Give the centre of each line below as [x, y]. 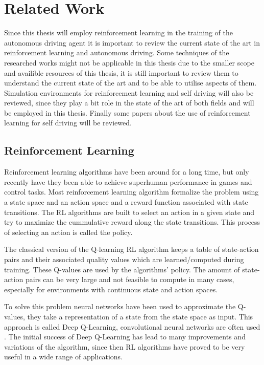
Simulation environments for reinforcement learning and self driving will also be [129, 92]
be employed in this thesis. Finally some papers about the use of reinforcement [127, 112]
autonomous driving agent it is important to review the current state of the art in [132, 42]
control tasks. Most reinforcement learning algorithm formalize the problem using [131, 192]
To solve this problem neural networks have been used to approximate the [120, 306]
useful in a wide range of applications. [63, 357]
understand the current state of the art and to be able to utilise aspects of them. [130, 83]
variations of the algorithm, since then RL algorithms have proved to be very [125, 346]
